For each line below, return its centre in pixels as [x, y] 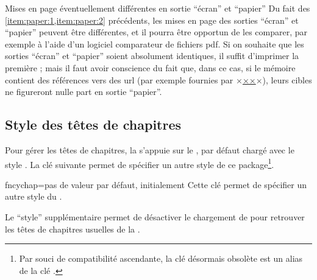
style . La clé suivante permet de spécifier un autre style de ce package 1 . [140, 163]
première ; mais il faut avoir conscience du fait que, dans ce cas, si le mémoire [150, 67]
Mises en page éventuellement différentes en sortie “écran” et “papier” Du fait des [158, 8]
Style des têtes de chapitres [93, 124]
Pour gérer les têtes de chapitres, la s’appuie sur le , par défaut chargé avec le [150, 149]
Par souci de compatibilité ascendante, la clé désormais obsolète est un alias [161, 258]
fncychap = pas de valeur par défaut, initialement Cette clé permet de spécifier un [156, 184]
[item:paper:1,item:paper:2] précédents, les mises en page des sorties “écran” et [152, 20]
